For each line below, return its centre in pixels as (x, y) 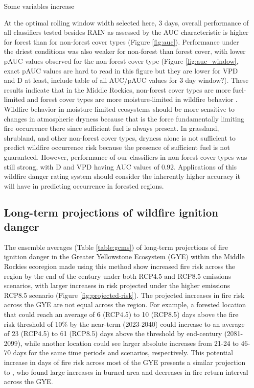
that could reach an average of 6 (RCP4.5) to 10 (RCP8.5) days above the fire (121, 314)
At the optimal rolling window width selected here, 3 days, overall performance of (127, 22)
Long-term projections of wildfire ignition (111, 212)
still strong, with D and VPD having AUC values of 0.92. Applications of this (120, 166)
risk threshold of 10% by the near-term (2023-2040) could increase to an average (124, 324)
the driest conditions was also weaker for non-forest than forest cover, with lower (125, 51)
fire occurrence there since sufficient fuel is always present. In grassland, (112, 128)
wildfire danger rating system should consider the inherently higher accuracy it (122, 176)
